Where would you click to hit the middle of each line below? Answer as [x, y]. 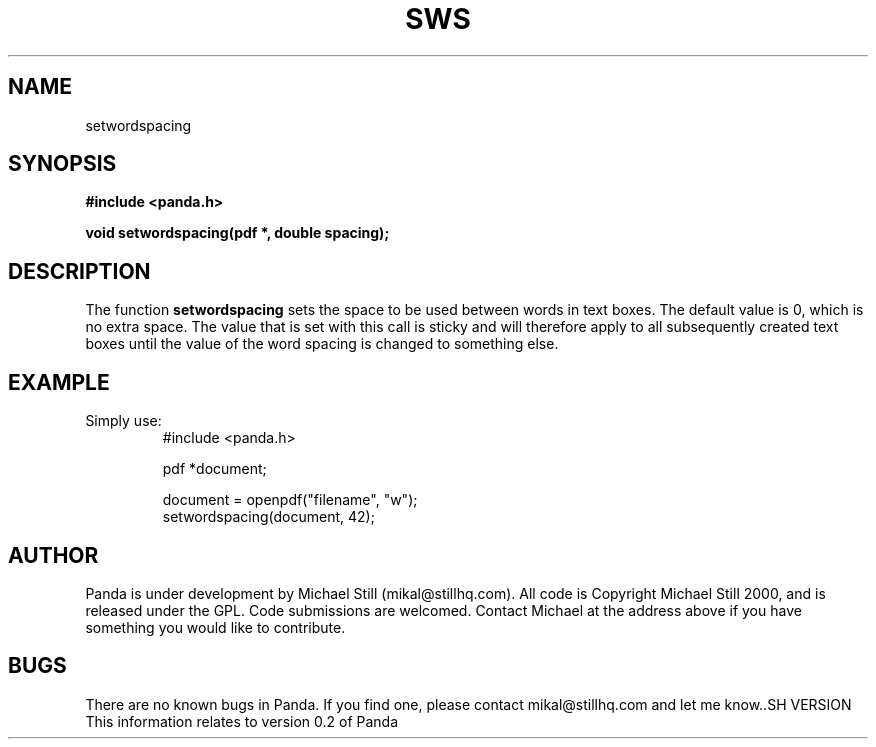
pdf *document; [214, 469]
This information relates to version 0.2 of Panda [242, 721]
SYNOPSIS [62, 164]
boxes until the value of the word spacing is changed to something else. [322, 344]
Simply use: [123, 421]
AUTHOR [53, 555]
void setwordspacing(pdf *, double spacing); [237, 233]
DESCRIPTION [79, 271]
